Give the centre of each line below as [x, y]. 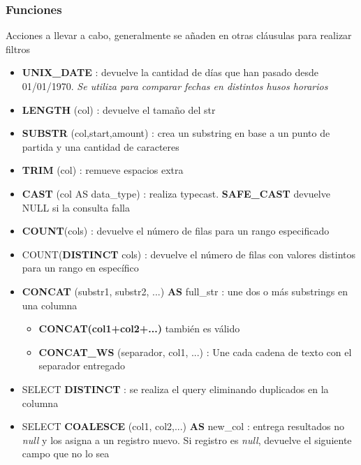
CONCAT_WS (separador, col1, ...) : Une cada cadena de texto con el [195, 352]
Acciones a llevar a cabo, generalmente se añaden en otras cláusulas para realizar [179, 35]
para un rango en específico [80, 268]
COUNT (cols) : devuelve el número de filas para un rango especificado [176, 231]
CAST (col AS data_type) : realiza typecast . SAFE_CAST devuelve [176, 193]
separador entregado [82, 366]
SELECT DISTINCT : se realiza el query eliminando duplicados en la [175, 389]
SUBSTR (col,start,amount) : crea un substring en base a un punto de [176, 133]
